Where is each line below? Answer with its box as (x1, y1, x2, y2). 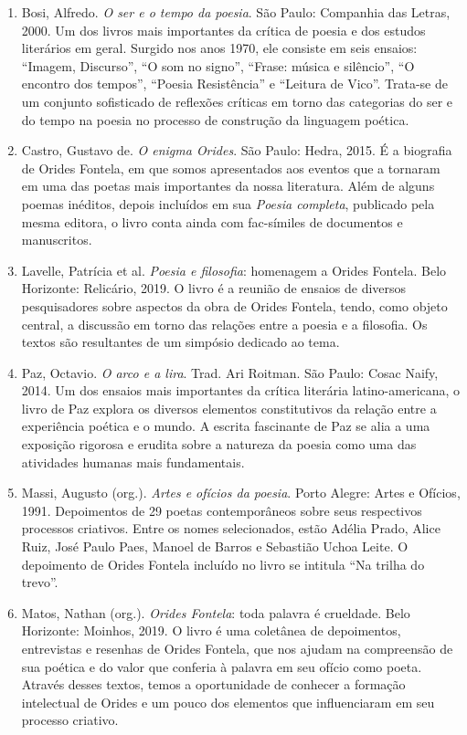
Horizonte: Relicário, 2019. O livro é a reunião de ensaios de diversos (21, 278, 407, 298)
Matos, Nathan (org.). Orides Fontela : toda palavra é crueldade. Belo (21, 603, 410, 622)
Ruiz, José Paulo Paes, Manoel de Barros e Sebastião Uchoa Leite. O (21, 537, 409, 556)
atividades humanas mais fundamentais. (21, 452, 245, 471)
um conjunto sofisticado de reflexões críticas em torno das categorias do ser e (21, 91, 453, 110)
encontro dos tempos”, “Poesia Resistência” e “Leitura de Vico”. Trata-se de (21, 74, 448, 93)
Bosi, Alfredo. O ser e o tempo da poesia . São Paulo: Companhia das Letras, (21, 3, 451, 21)
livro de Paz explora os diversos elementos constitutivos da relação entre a (21, 398, 437, 417)
